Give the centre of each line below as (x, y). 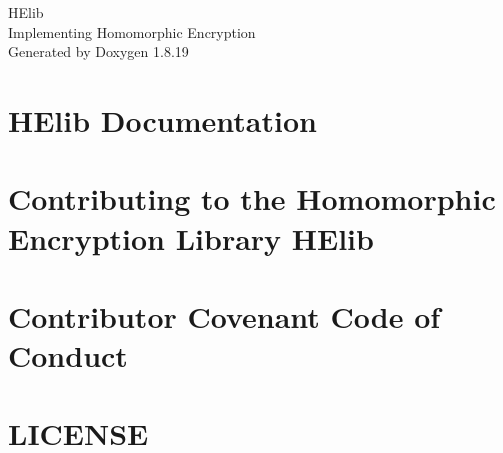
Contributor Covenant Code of (224, 315)
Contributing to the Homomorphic (252, 198)
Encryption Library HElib (191, 237)
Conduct (68, 355)
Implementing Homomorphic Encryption (132, 31)
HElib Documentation (162, 119)
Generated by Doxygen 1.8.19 (98, 51)
